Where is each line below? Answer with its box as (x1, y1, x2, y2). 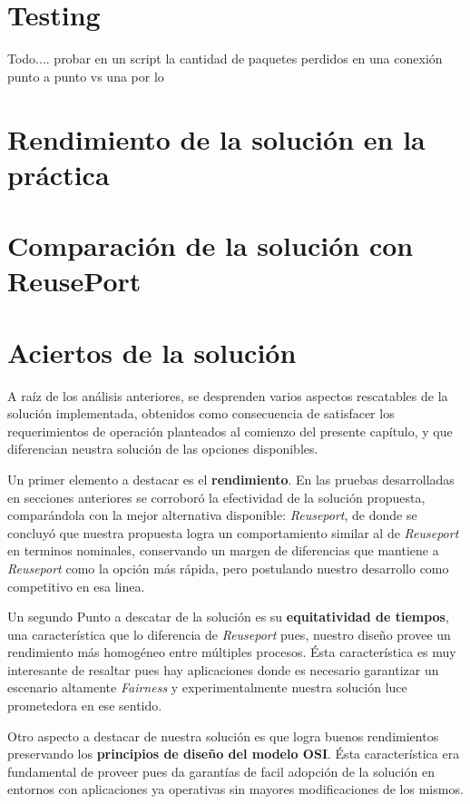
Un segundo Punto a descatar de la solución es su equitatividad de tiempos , (7, 607, 449, 626)
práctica (7, 155, 110, 192)
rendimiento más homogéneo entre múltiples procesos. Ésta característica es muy (7, 642, 456, 662)
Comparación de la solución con (7, 227, 414, 264)
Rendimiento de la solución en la (7, 120, 426, 157)
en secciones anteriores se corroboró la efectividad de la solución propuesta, (7, 487, 426, 506)
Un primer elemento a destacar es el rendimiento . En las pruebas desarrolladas (7, 469, 455, 488)
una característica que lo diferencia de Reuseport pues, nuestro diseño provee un (7, 624, 451, 643)
